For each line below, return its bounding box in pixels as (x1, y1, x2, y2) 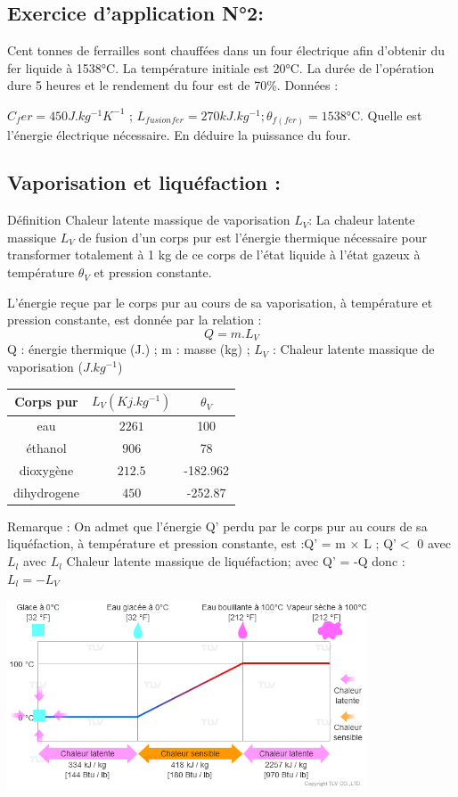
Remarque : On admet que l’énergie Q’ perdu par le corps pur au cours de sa (7, 516, 428, 535)
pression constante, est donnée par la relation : (7, 310, 262, 329)
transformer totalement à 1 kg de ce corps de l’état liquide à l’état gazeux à (7, 245, 421, 264)
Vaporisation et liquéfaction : (7, 168, 281, 196)
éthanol (26, 439, 67, 457)
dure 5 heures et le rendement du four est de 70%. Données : (7, 76, 339, 94)
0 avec (417, 534, 451, 553)
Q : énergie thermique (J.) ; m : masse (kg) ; (7, 340, 250, 358)
